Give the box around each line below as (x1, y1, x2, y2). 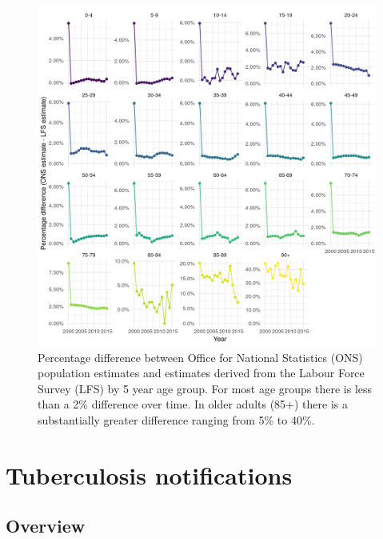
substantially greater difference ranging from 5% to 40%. (38, 411, 315, 428)
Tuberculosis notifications (6, 458, 293, 491)
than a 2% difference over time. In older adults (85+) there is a (38, 396, 348, 412)
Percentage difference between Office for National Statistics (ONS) (38, 348, 363, 365)
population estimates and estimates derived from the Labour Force (38, 364, 365, 381)
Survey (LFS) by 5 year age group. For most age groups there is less (38, 380, 373, 396)
